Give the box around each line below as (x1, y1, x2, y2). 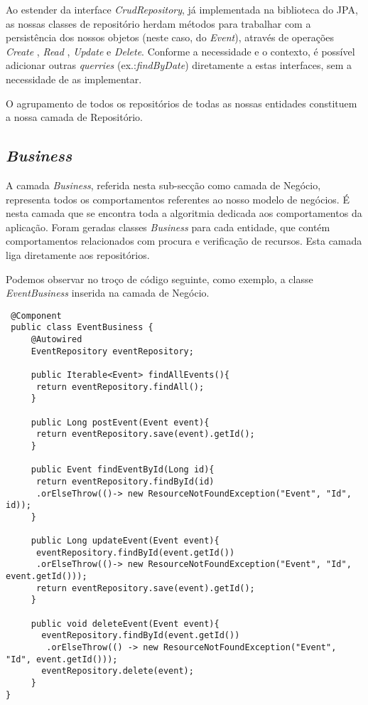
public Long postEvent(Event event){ (31, 417, 210, 428)
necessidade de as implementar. (6, 71, 142, 86)
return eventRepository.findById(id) (36, 476, 215, 487)
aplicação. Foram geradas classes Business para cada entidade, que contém (6, 219, 330, 234)
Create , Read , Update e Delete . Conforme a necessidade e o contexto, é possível (6, 43, 355, 58)
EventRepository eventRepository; (31, 346, 194, 356)
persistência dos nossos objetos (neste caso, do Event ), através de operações (6, 30, 335, 45)
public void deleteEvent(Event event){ (31, 618, 220, 629)
